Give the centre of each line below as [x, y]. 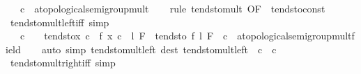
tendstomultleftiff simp [60, 22]
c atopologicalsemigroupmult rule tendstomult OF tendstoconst [172, 8]
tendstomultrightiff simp [63, 63]
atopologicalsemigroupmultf [296, 36]
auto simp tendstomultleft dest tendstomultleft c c [159, 49]
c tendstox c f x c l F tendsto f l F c [124, 36]
